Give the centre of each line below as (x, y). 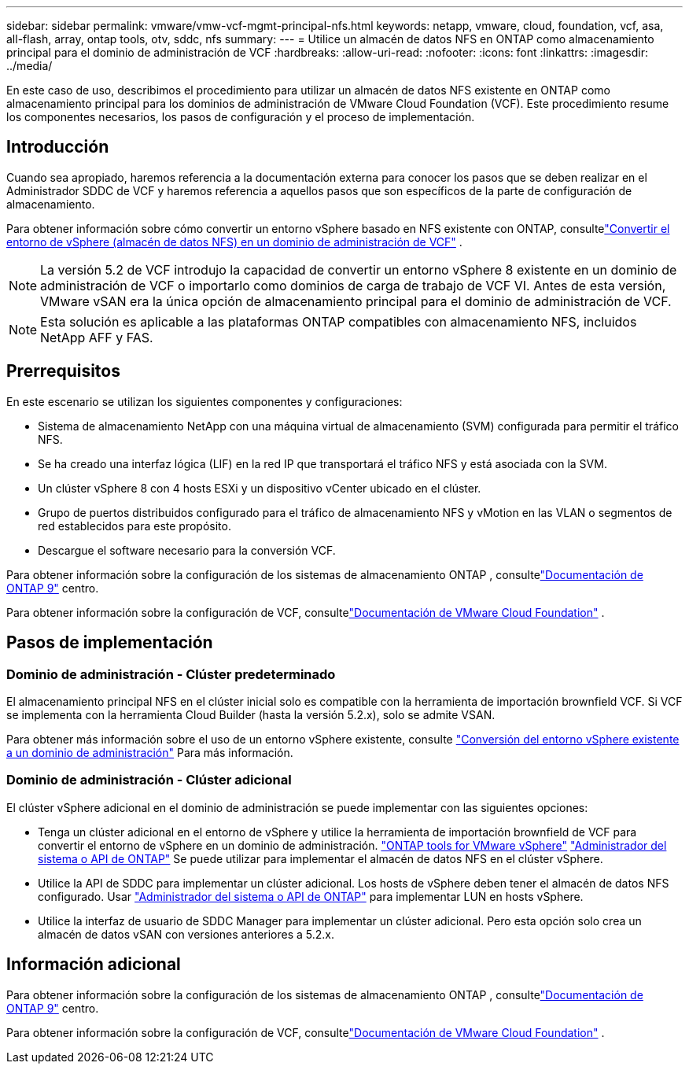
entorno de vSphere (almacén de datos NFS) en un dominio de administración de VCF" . (234, 242)
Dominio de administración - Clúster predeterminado (171, 674)
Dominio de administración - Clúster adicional (149, 780)
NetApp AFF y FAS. (97, 337)
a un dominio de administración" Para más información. (150, 752)
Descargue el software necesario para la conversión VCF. (187, 550)
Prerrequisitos (63, 371)
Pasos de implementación (110, 643)
